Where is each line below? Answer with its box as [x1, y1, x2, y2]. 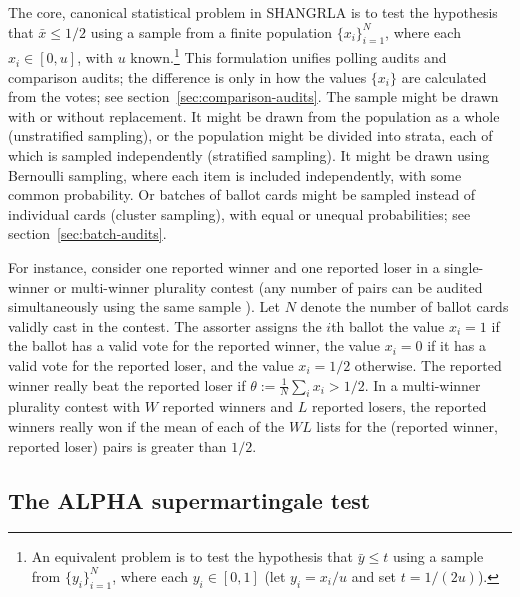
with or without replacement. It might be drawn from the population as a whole [8, 105, 500, 126]
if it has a [427, 335, 486, 356]
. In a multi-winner [364, 374, 481, 395]
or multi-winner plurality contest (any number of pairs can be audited [53, 276, 483, 297]
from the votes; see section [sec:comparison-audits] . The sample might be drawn [8, 86, 499, 107]
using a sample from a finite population [90, 21, 333, 42]
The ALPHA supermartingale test [8, 484, 371, 515]
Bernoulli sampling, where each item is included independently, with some [8, 164, 462, 185]
